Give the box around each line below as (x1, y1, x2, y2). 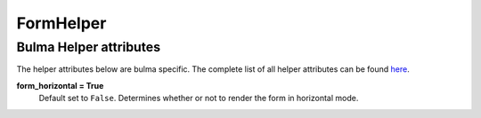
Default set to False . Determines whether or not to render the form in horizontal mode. (38, 93, 359, 104)
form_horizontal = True (16, 80, 104, 90)
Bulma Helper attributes (16, 39, 160, 55)
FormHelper (16, 13, 107, 33)
